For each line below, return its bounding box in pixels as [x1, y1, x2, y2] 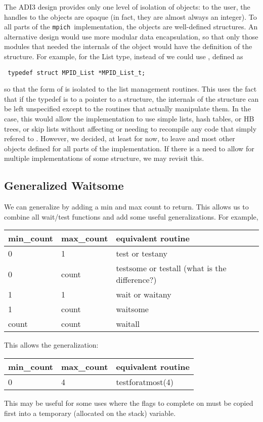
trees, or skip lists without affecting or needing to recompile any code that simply [4, 123, 257, 134]
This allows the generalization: [4, 340, 99, 350]
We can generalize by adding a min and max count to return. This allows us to [4, 201, 249, 212]
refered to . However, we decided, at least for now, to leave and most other [4, 133, 235, 144]
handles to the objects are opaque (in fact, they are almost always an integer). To [4, 11, 257, 22]
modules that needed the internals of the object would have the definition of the [4, 41, 252, 52]
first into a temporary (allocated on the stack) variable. [4, 407, 176, 418]
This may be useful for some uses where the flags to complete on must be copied [4, 398, 253, 408]
